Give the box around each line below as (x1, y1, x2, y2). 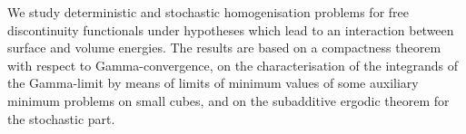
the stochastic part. (7, 109, 115, 128)
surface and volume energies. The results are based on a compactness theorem (7, 38, 441, 57)
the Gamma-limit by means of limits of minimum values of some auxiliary (7, 73, 419, 92)
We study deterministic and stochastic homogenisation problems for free (7, 3, 410, 21)
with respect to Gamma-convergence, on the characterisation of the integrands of (7, 55, 458, 74)
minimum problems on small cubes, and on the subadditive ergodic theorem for (7, 91, 450, 110)
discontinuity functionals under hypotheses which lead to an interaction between (7, 20, 454, 39)
